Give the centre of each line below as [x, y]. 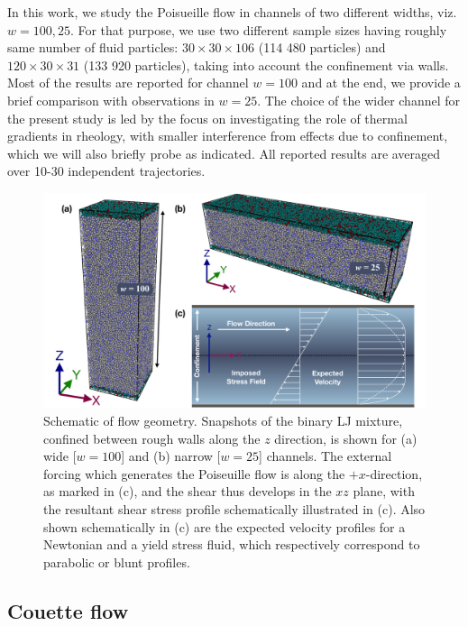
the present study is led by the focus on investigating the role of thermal [207, 118]
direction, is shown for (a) [346, 438]
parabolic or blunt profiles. [117, 562]
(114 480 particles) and [322, 47]
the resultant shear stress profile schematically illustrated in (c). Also [234, 509]
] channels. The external [326, 456]
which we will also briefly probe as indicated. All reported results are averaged [224, 153]
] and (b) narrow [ [171, 456]
